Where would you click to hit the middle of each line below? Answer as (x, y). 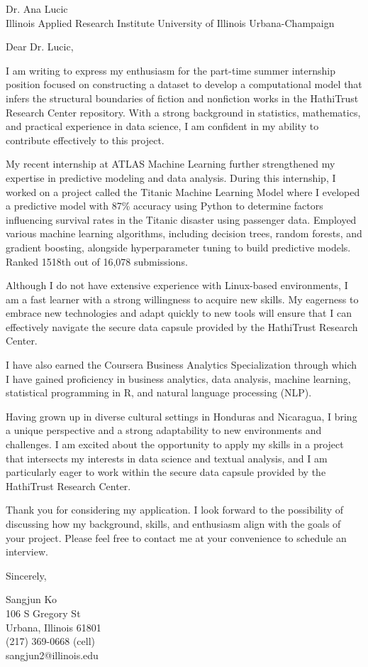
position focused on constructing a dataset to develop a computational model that (184, 84)
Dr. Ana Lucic (37, 9)
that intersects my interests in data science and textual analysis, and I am (167, 458)
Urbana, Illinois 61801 (54, 627)
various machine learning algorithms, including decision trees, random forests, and (184, 233)
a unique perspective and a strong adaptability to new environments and (164, 430)
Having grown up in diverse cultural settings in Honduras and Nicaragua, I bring (182, 416)
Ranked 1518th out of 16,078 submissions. (97, 261)
